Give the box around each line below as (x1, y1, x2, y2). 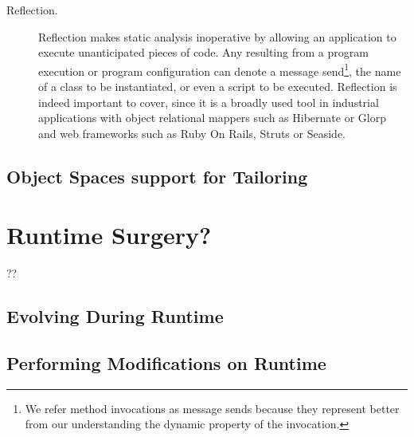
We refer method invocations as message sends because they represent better (25, 400, 400, 416)
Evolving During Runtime (6, 304, 224, 329)
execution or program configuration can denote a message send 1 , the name (38, 60, 401, 79)
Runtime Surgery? (6, 218, 212, 251)
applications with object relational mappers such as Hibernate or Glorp (38, 109, 386, 126)
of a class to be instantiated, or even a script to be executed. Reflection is (38, 78, 397, 95)
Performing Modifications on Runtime (6, 351, 326, 376)
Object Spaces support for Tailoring (6, 163, 308, 188)
